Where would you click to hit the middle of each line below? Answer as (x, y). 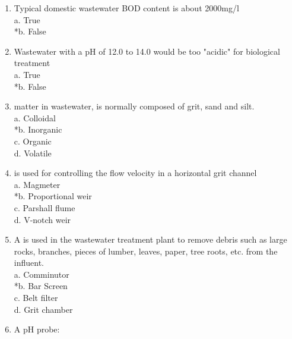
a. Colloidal (35, 117)
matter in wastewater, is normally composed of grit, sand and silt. (134, 106)
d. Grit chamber (43, 309)
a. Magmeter (37, 184)
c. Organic (33, 141)
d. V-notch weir (42, 219)
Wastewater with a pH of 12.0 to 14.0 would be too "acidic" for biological (147, 51)
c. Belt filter (36, 298)
